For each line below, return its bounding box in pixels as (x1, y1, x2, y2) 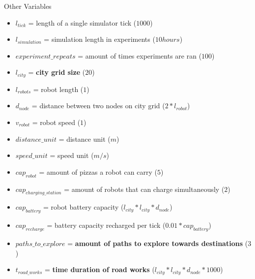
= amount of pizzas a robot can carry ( (39, 166, 157, 177)
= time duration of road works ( (44, 264, 155, 275)
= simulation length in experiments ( (44, 34, 155, 44)
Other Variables (4, 1, 52, 11)
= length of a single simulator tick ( (28, 17, 137, 28)
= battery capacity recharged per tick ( (47, 220, 166, 230)
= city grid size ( (28, 67, 85, 77)
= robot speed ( (32, 117, 81, 127)
